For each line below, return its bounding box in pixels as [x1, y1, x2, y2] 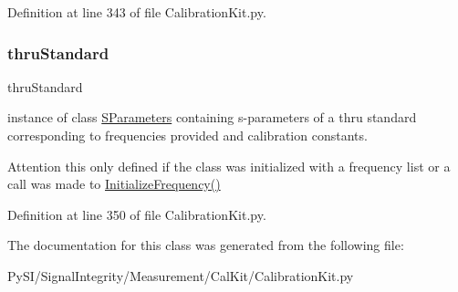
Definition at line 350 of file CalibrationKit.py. [7, 204, 266, 224]
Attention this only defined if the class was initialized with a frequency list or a [7, 156, 451, 175]
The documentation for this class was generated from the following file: [7, 235, 404, 255]
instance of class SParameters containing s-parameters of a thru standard [7, 108, 417, 127]
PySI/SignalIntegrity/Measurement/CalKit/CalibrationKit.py [7, 266, 354, 285]
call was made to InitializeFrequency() [7, 174, 221, 193]
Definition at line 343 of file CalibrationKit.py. [7, 3, 266, 21]
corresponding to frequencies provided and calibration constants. [7, 126, 368, 144]
